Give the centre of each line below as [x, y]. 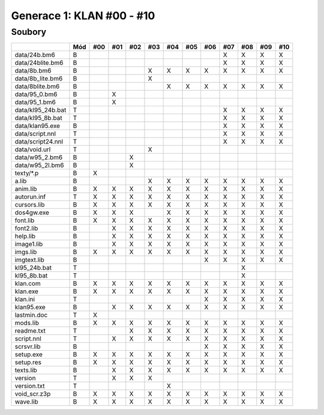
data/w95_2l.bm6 [39, 165]
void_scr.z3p [33, 394]
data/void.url [33, 150]
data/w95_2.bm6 [39, 157]
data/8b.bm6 [33, 71]
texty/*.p [27, 173]
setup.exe [29, 354]
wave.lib [26, 402]
